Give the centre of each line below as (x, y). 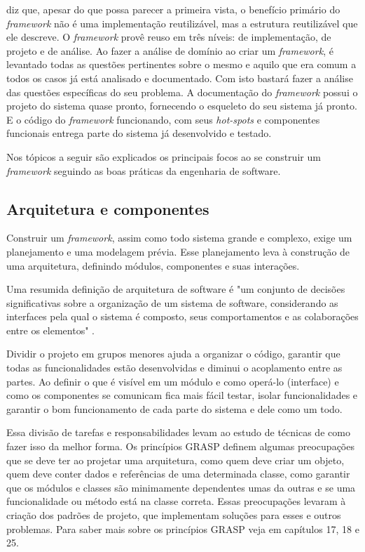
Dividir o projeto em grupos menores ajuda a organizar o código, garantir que (173, 354)
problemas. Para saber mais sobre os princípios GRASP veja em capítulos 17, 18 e (183, 528)
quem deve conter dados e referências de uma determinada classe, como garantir (178, 474)
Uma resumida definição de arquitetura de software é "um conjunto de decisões (176, 289)
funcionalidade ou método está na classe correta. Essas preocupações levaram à (176, 501)
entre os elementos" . (50, 330)
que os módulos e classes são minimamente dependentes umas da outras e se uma (181, 487)
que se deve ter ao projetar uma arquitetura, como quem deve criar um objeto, (175, 460)
